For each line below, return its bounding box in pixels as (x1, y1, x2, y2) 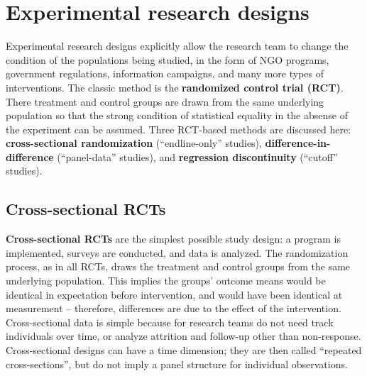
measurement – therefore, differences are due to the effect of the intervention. (6, 301, 341, 316)
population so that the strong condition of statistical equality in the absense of (6, 108, 348, 123)
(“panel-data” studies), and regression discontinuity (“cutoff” (57, 149, 338, 164)
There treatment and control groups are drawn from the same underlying (6, 94, 324, 109)
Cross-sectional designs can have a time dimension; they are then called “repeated (6, 343, 362, 358)
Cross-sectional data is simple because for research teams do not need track (6, 314, 334, 329)
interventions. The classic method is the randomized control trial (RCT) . (6, 79, 344, 94)
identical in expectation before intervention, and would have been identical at (6, 287, 343, 302)
